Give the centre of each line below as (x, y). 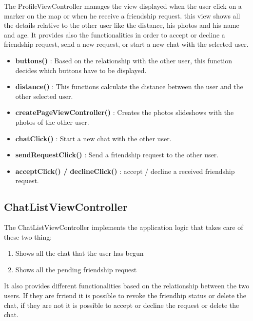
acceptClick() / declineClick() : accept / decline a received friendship (125, 171)
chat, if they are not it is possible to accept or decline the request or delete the (122, 305)
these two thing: (28, 236)
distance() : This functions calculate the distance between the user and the (129, 86)
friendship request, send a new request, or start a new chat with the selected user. (126, 44)
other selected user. (44, 96)
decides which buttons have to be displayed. (81, 70)
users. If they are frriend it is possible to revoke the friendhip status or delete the (125, 295)
